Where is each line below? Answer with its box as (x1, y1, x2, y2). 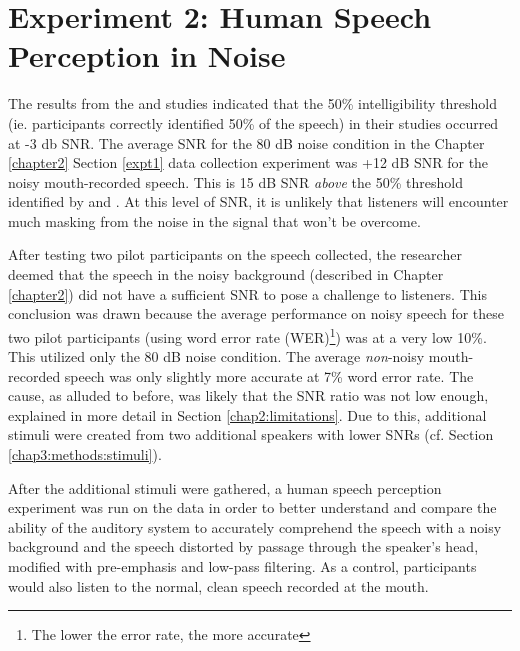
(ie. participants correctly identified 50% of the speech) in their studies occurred (8, 112, 499, 133)
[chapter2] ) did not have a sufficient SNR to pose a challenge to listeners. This (8, 283, 487, 304)
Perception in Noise (8, 35, 286, 76)
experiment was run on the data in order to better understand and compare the (8, 497, 497, 518)
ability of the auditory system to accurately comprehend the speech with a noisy (8, 516, 502, 537)
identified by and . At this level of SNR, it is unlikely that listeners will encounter (8, 191, 509, 212)
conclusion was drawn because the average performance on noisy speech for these (8, 303, 505, 324)
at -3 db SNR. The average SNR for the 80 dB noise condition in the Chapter (8, 132, 485, 153)
